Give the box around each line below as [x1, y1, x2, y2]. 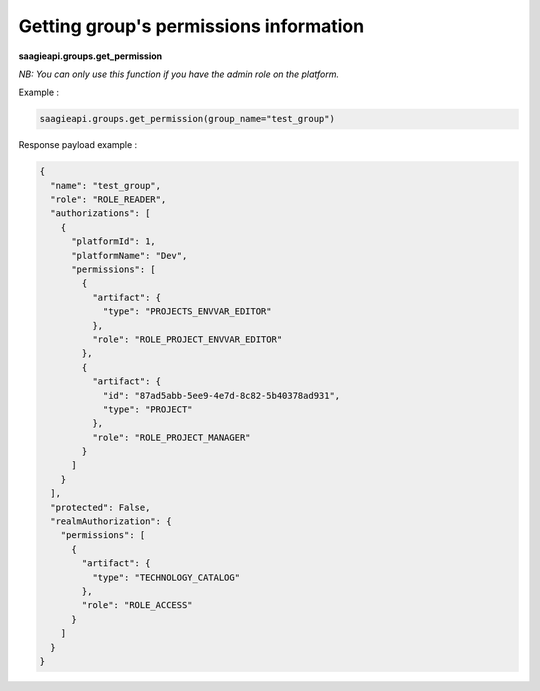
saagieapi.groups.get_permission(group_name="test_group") [39, 113, 335, 125]
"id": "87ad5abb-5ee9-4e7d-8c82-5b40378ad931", [102, 390, 341, 401]
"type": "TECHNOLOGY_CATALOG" [91, 571, 240, 583]
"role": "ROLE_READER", [50, 194, 167, 205]
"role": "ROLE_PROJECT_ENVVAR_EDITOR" [91, 333, 283, 345]
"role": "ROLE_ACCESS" [81, 600, 194, 611]
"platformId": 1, [71, 236, 157, 247]
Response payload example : [18, 139, 138, 151]
